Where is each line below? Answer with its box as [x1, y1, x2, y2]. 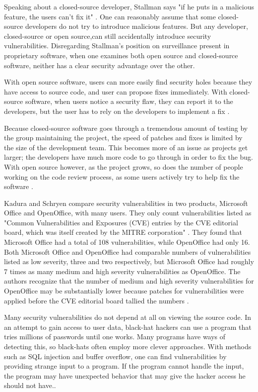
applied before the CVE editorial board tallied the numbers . [4, 295, 189, 305]
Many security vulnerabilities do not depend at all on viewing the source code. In [4, 312, 252, 322]
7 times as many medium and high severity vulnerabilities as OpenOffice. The [4, 266, 241, 276]
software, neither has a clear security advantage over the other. [4, 60, 195, 70]
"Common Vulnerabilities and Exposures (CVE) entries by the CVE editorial [4, 217, 238, 227]
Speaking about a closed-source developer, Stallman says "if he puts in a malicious [4, 1, 254, 11]
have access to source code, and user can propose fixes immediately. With [4, 86, 227, 97]
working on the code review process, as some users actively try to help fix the [4, 171, 240, 182]
